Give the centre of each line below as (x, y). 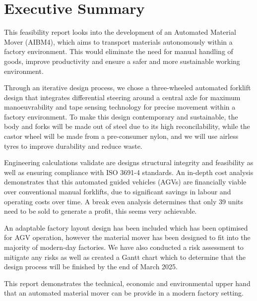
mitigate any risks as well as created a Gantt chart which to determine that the (125, 257)
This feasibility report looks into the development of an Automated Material (120, 32)
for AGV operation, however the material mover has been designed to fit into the (127, 237)
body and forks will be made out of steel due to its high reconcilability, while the (127, 126)
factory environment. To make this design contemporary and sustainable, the (121, 116)
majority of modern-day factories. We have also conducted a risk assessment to (124, 247)
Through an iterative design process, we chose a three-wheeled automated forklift (128, 88)
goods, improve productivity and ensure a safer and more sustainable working (122, 61)
